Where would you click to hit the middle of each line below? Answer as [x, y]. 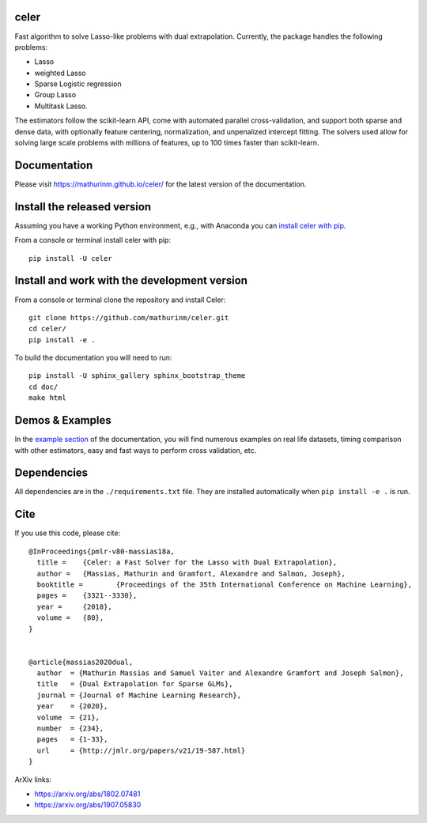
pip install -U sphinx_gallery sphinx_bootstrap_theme [137, 376]
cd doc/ [43, 387]
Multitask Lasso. [61, 106]
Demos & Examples [63, 420]
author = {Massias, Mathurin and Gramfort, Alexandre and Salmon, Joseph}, [191, 574]
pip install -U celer [70, 258]
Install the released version [83, 207]
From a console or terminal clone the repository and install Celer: [120, 300]
